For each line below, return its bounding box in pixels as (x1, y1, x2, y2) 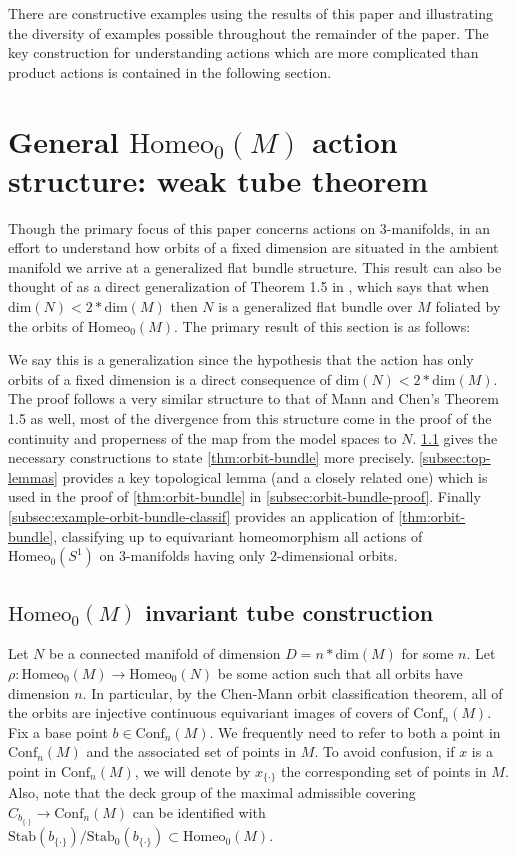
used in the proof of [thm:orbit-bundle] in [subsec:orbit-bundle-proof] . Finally (8, 486, 481, 507)
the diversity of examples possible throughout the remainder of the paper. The (8, 22, 489, 43)
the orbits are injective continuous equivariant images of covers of (8, 702, 409, 723)
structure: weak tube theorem (8, 159, 429, 200)
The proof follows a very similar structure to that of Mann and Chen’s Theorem (8, 388, 499, 409)
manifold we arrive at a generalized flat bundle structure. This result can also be (8, 256, 502, 277)
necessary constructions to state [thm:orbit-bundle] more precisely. (8, 447, 415, 468)
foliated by (435, 296, 501, 317)
